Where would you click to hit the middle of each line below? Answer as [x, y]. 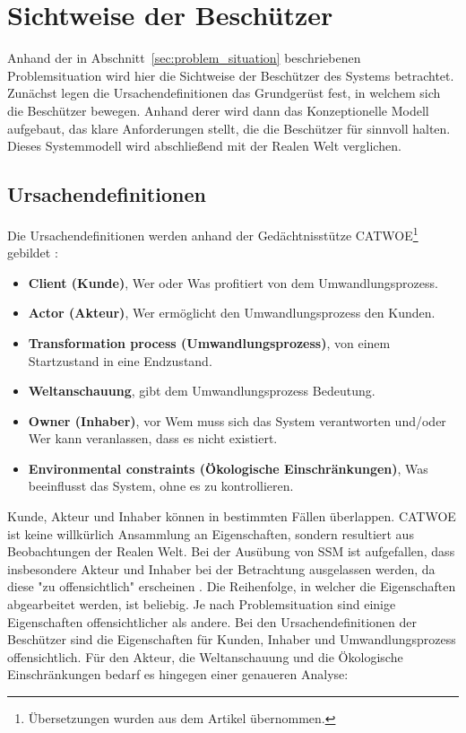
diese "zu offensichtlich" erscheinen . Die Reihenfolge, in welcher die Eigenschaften [232, 586]
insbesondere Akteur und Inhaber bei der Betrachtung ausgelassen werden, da [221, 568]
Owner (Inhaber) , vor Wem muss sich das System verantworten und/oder [237, 420]
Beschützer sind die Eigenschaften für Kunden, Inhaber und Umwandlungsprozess [232, 639]
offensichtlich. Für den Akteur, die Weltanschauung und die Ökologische [205, 656]
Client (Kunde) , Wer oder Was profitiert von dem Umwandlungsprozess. [233, 282]
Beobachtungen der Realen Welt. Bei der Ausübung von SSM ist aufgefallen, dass [231, 551]
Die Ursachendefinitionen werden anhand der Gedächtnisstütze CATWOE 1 [213, 233]
